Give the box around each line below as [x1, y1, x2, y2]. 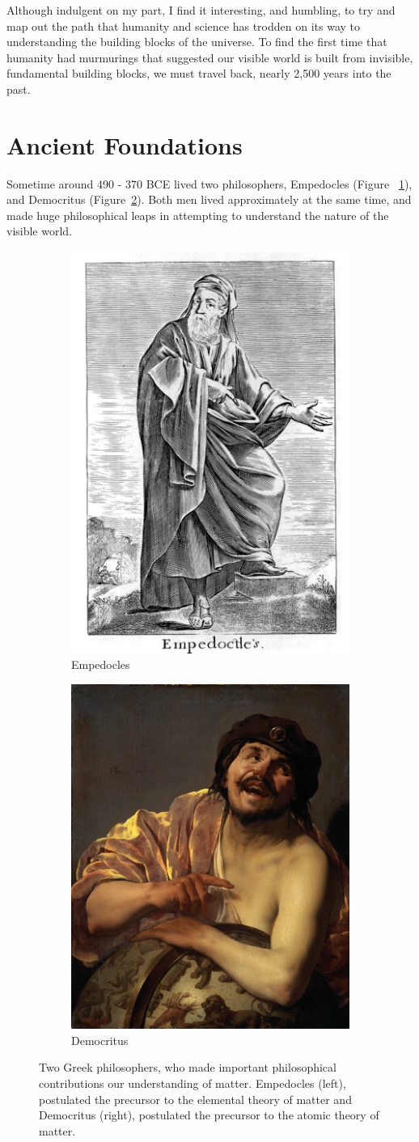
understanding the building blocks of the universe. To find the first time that [6, 33, 387, 50]
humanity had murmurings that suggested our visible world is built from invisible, [6, 49, 413, 66]
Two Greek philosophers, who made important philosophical [39, 1059, 336, 1076]
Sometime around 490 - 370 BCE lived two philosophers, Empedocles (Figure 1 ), [6, 175, 413, 192]
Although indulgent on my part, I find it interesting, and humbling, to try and [6, 2, 396, 18]
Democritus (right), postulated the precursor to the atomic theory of [39, 1106, 379, 1123]
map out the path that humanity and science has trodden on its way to [6, 17, 360, 34]
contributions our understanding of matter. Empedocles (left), [39, 1075, 346, 1092]
